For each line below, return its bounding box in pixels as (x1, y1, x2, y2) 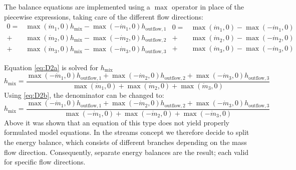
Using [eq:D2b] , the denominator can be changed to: (4, 89, 164, 100)
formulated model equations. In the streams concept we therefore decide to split (4, 127, 249, 137)
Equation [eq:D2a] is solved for (4, 62, 99, 72)
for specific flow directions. (4, 156, 86, 167)
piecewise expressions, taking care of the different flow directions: (4, 11, 203, 22)
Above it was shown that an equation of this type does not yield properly (4, 117, 229, 127)
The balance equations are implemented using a (4, 2, 150, 12)
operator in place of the (171, 2, 244, 12)
